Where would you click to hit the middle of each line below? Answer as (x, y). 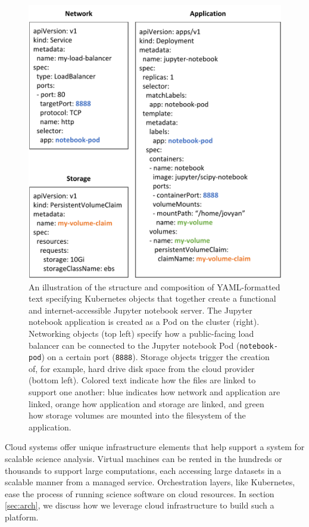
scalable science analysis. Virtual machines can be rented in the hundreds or (143, 458)
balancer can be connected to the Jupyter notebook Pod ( (134, 345)
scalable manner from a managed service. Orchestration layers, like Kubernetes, (150, 482)
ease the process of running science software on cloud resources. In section (140, 493)
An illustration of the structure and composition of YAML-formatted (154, 286)
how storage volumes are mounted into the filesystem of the (137, 415)
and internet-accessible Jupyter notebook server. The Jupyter (141, 310)
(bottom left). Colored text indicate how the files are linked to (142, 380)
